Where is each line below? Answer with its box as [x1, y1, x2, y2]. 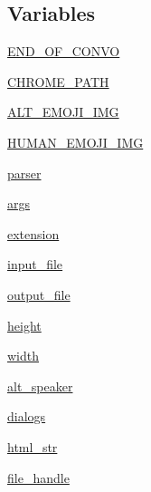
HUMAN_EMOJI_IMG [7, 132, 144, 151]
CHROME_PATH [7, 72, 109, 91]
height [7, 315, 42, 334]
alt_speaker [7, 376, 73, 395]
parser [7, 163, 42, 182]
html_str [7, 437, 58, 456]
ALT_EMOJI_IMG [7, 102, 119, 121]
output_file [7, 285, 71, 304]
